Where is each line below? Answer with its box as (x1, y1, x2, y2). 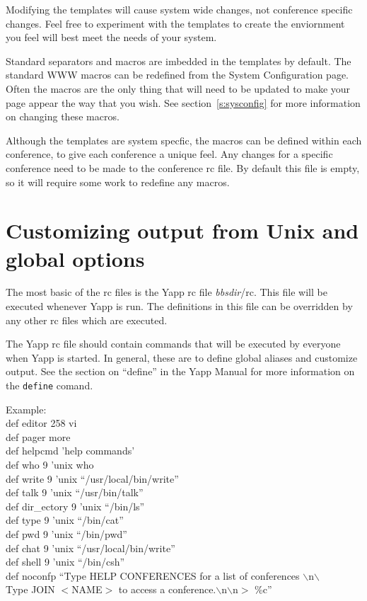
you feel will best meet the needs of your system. (6, 30, 217, 45)
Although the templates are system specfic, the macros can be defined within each (6, 132, 362, 147)
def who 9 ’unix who (6, 457, 94, 472)
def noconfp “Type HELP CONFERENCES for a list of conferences (6, 568, 300, 583)
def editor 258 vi (6, 416, 77, 430)
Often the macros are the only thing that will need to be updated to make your (6, 81, 351, 96)
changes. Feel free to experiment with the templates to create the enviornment (6, 16, 345, 30)
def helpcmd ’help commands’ (6, 443, 135, 458)
